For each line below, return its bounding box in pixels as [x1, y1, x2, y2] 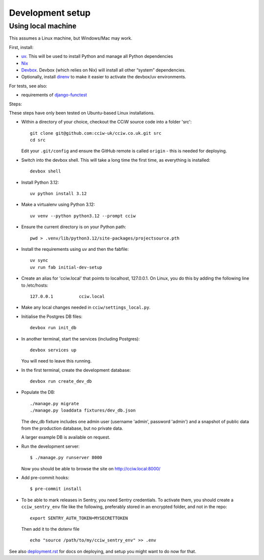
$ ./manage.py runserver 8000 [30, 455, 103, 461]
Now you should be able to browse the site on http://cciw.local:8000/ [21, 465, 161, 471]
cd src [30, 137, 46, 143]
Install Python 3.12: [21, 179, 59, 185]
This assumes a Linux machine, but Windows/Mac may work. [9, 35, 132, 41]
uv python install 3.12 [30, 191, 87, 196]
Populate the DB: [21, 390, 56, 395]
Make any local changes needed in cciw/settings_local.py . [21, 304, 151, 311]
